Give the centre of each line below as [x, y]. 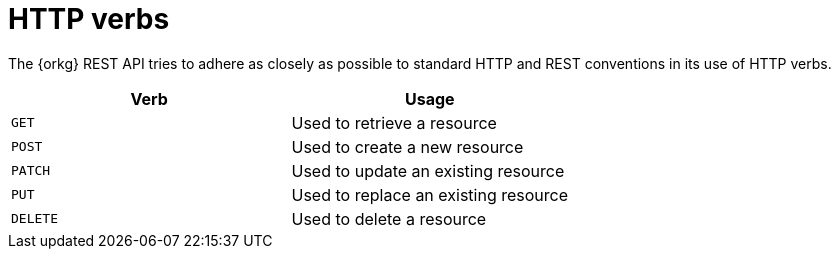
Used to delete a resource [389, 218]
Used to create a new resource [407, 146]
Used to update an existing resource [428, 170]
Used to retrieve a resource [394, 122]
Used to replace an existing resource [430, 194]
